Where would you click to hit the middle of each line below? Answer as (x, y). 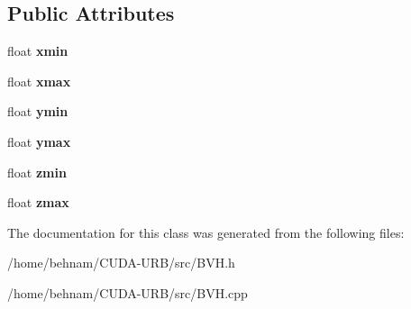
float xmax (39, 81)
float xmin (38, 51)
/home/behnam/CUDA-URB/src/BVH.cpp (128, 292)
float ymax (39, 141)
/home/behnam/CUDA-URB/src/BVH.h (121, 263)
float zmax (38, 202)
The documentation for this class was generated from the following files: (206, 232)
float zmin (37, 172)
